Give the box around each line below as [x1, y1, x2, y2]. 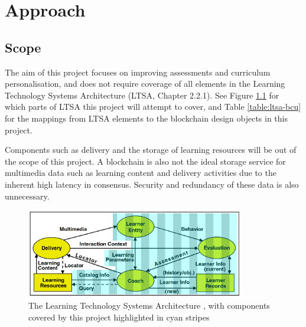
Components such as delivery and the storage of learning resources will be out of [5, 143, 297, 156]
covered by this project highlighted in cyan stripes [28, 310, 210, 323]
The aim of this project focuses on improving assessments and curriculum [5, 66, 271, 78]
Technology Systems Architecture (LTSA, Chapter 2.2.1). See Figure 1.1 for [5, 89, 279, 101]
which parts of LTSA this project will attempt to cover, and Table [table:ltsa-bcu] [5, 100, 301, 113]
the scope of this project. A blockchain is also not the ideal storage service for [5, 155, 286, 167]
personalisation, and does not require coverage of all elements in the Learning [5, 77, 285, 90]
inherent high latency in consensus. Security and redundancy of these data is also [5, 178, 299, 190]
